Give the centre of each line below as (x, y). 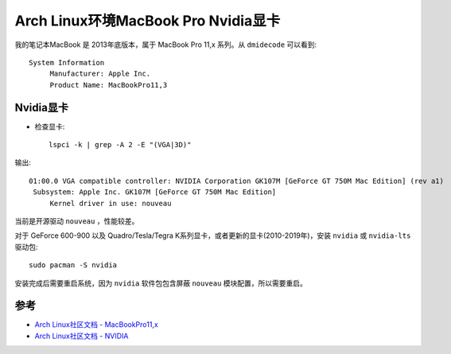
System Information (67, 62)
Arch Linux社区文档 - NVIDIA (82, 336)
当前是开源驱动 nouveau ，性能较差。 (77, 221)
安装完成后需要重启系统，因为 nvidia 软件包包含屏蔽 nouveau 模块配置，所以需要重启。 (161, 283)
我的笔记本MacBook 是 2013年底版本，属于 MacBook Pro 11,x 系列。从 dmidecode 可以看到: (166, 45)
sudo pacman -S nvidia (73, 265)
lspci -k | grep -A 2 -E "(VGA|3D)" (120, 145)
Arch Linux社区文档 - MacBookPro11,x (96, 325)
